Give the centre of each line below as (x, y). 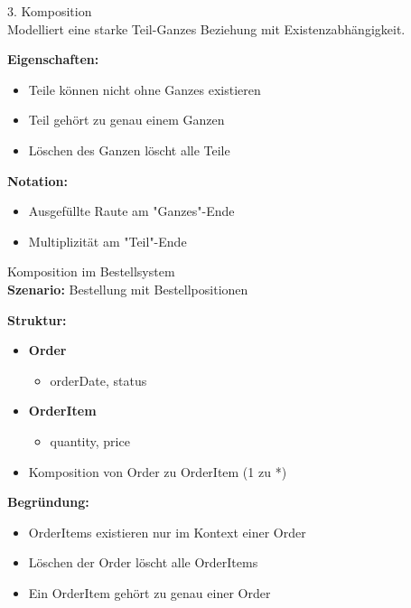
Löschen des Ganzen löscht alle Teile (129, 150)
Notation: (37, 180)
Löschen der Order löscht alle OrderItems (143, 562)
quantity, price (90, 440)
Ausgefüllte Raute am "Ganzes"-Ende (131, 211)
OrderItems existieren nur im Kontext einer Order (167, 532)
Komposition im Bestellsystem (91, 271)
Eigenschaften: (53, 59)
